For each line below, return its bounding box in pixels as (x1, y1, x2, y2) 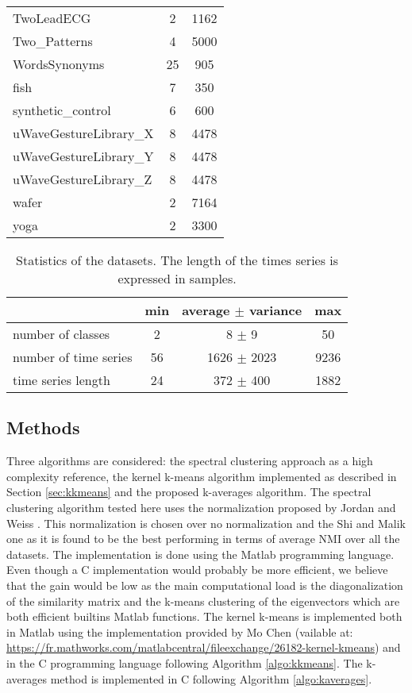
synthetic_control (13, 101, 111, 119)
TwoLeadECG (13, 9, 91, 27)
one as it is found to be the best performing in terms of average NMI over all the (6, 530, 400, 547)
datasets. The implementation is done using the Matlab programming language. (6, 545, 395, 562)
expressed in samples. (117, 269, 237, 287)
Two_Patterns (13, 32, 93, 50)
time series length (13, 371, 110, 389)
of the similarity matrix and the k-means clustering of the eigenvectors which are (6, 592, 400, 609)
